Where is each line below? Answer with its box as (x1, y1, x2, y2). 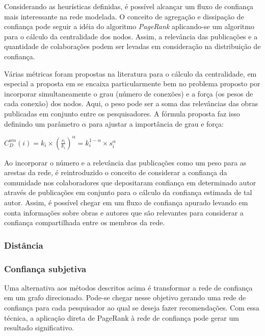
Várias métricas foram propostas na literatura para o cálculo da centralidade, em (4, 68, 257, 79)
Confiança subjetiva (4, 262, 87, 275)
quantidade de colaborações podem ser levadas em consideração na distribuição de (4, 41, 261, 52)
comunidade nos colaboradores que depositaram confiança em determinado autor (4, 177, 256, 187)
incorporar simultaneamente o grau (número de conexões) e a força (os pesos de (4, 88, 253, 99)
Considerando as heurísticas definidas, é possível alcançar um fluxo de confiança (4, 1, 254, 11)
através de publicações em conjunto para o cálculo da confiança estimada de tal (4, 187, 252, 198)
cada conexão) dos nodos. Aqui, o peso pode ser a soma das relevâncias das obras (4, 98, 258, 109)
